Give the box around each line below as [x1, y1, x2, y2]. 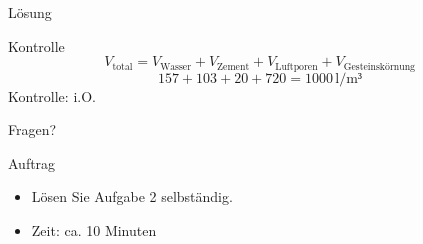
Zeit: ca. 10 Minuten [31, 220, 157, 241]
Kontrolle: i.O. [8, 85, 96, 106]
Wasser [160, 61, 192, 72]
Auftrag [8, 152, 56, 173]
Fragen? [8, 119, 57, 140]
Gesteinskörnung [343, 61, 415, 72]
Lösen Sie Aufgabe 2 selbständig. [31, 186, 233, 207]
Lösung [8, 2, 52, 22]
